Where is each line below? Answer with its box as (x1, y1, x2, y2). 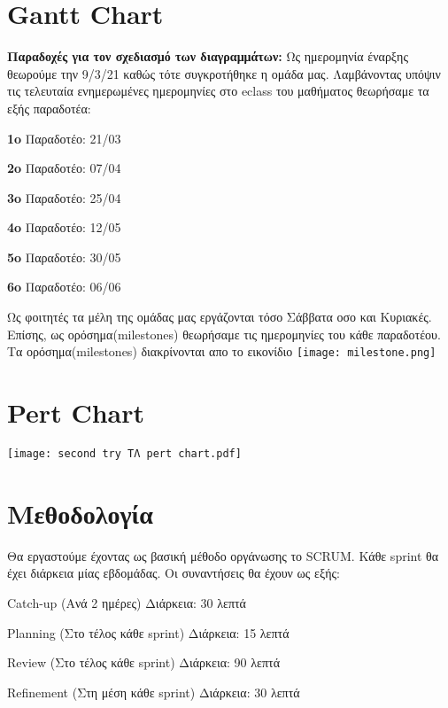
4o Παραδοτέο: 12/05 (7, 218, 121, 237)
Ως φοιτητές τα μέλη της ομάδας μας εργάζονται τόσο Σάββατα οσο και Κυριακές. (7, 307, 432, 326)
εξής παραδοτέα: (7, 98, 91, 117)
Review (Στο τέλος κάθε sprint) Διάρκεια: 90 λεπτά (7, 653, 280, 672)
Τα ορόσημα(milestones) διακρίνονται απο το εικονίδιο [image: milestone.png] (7, 342, 436, 361)
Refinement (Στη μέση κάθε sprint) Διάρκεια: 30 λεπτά (7, 682, 300, 701)
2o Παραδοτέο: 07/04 (7, 159, 121, 177)
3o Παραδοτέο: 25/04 (7, 188, 121, 206)
